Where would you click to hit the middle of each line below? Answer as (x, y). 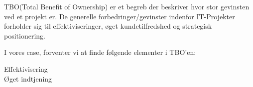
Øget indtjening (28, 78)
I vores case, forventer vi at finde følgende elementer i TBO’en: (100, 52)
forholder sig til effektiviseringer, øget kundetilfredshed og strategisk (108, 26)
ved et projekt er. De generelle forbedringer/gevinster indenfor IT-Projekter (120, 16)
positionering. (25, 35)
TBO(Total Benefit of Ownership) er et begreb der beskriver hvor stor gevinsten (127, 6)
